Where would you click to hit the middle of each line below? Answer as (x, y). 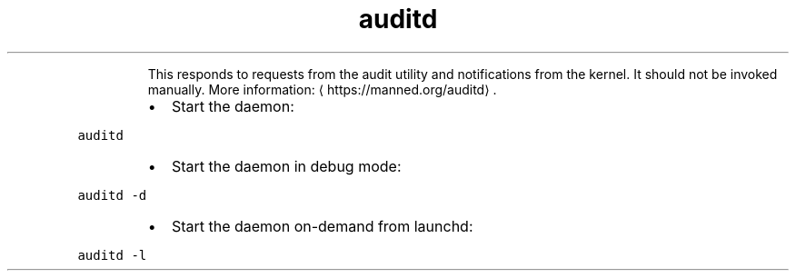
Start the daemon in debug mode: (286, 166)
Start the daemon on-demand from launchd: (322, 226)
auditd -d (112, 195)
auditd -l (112, 255)
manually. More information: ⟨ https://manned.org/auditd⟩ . (322, 89)
